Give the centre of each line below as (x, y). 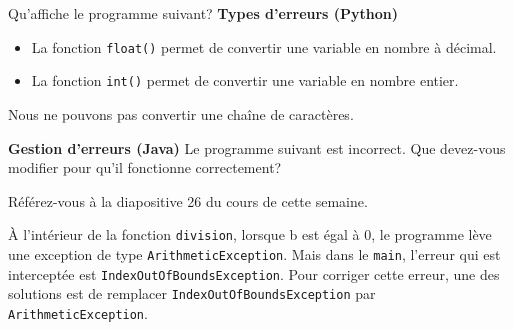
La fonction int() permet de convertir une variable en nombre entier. (245, 80)
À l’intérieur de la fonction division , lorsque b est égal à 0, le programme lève (250, 234)
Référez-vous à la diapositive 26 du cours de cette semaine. (188, 200)
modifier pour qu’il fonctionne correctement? (145, 167)
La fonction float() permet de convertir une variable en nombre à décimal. (264, 46)
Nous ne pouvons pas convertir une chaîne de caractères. (181, 113)
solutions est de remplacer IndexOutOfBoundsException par (192, 293)
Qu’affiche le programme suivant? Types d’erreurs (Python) (203, 13)
